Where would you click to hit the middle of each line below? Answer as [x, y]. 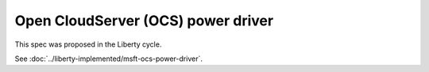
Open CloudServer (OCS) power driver [144, 21]
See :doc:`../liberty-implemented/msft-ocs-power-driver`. [108, 59]
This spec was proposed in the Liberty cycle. [88, 44]
